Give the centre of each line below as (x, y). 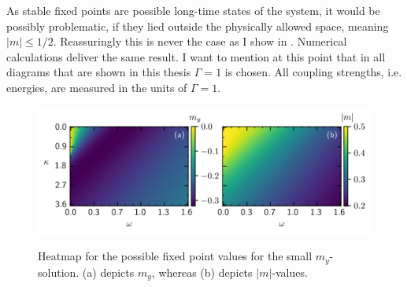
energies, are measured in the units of (97, 87)
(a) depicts (108, 272)
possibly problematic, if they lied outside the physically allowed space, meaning (198, 26)
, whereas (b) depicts (202, 272)
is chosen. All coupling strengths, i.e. (313, 72)
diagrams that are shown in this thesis (99, 72)
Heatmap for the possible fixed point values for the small (175, 256)
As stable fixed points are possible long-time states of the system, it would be (193, 10)
